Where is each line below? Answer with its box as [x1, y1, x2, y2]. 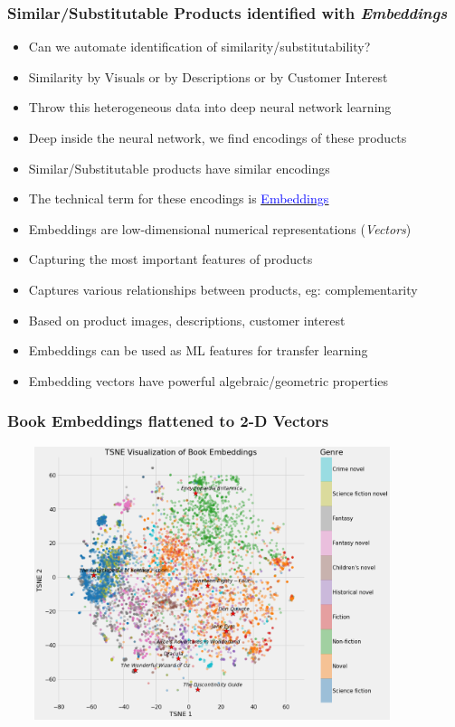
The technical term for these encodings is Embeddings [28, 189, 329, 208]
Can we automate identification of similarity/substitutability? [28, 37, 371, 56]
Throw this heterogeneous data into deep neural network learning [28, 98, 392, 117]
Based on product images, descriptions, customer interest [28, 310, 346, 329]
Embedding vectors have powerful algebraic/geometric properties [28, 371, 389, 390]
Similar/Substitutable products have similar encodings [28, 158, 330, 177]
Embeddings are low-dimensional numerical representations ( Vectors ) [28, 219, 412, 238]
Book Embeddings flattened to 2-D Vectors [7, 410, 329, 432]
